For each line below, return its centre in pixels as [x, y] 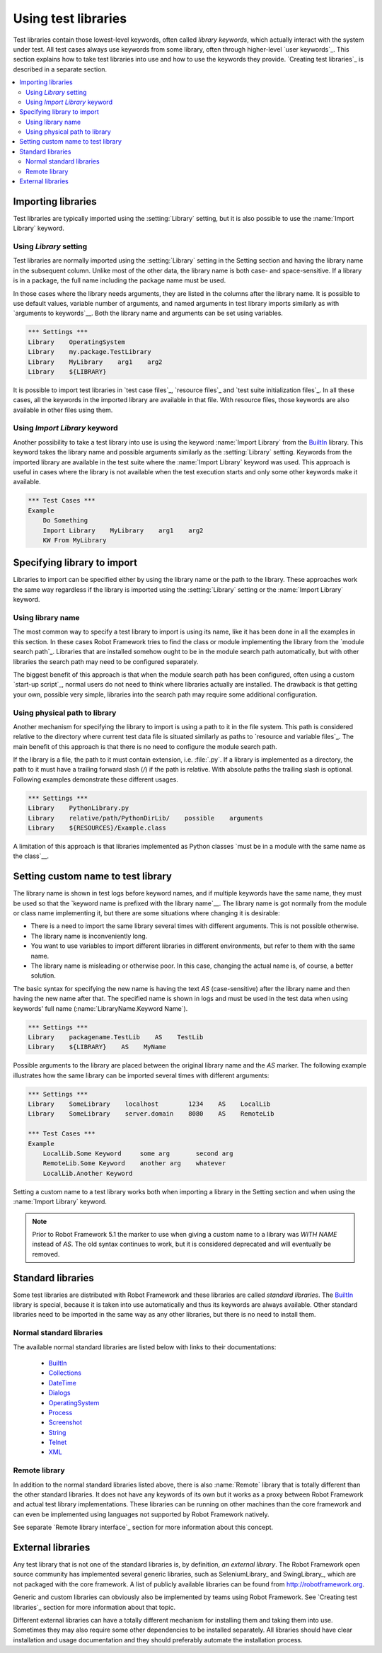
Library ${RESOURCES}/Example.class [97, 828]
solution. [44, 976]
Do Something [65, 521]
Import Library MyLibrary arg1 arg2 [123, 530]
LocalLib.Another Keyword [88, 1173]
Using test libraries [70, 18]
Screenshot [65, 1422]
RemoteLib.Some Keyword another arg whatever [134, 1163]
